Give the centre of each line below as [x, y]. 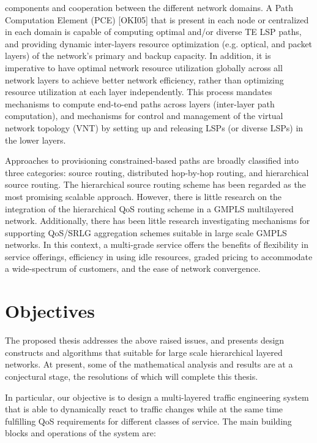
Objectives [50, 311]
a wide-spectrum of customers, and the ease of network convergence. [133, 268]
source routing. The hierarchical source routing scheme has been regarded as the [155, 184]
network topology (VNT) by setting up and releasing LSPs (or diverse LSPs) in [154, 127]
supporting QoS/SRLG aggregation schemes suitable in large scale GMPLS [146, 232]
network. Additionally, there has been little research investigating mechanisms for [158, 221]
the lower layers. [35, 140]
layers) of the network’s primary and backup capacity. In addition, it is [138, 56]
